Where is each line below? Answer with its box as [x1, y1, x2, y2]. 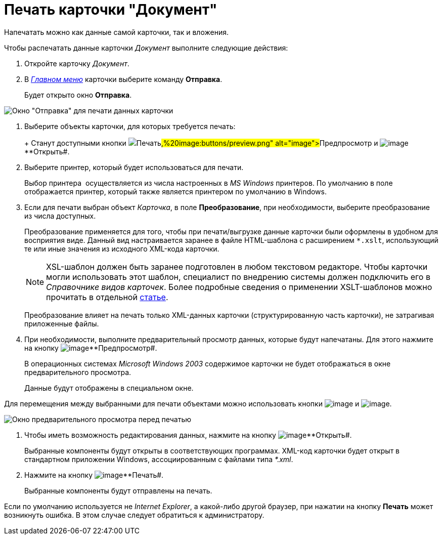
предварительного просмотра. [24, 367, 131, 377]
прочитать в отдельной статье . [46, 292, 168, 302]
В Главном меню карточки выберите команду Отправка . [24, 74, 223, 84]
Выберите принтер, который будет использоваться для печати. [24, 162, 244, 172]
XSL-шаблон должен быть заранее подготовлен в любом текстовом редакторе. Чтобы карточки [46, 261, 428, 272]
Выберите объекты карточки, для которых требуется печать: [24, 121, 236, 131]
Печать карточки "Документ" [4, 1, 217, 18]
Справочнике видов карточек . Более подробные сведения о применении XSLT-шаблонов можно [46, 281, 432, 292]
